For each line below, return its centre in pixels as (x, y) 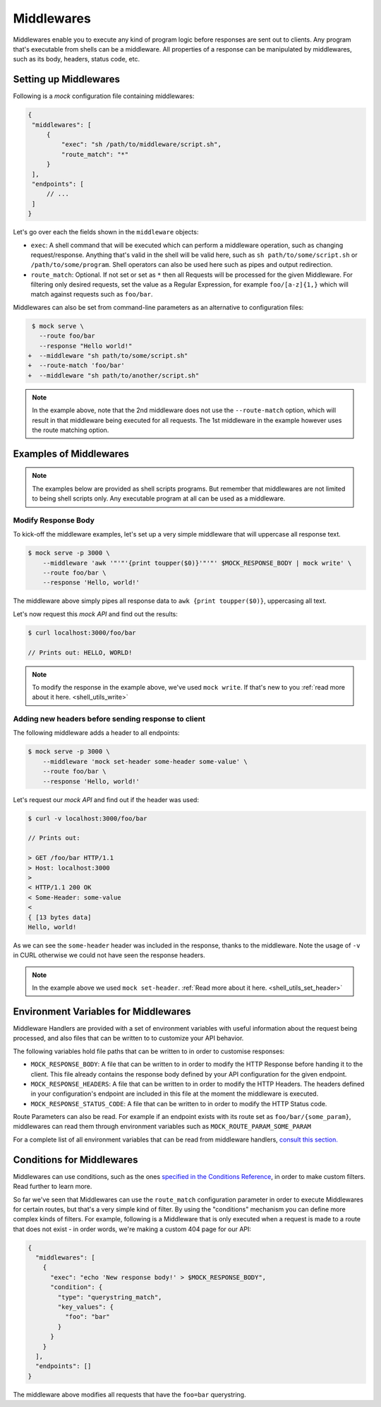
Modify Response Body (54, 520)
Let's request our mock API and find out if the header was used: (106, 800)
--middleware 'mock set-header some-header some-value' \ (145, 761)
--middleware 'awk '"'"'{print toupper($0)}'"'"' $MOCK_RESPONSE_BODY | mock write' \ (197, 563)
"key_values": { (86, 1307)
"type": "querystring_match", (110, 1297)
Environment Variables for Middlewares (102, 1011)
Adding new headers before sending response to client (109, 719)
